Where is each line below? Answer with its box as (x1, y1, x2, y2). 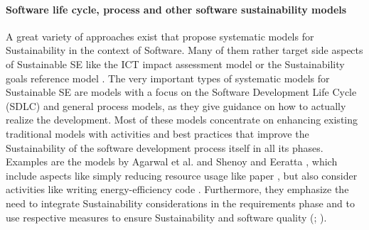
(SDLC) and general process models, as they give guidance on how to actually (6, 98, 346, 113)
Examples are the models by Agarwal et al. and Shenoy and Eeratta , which (6, 154, 338, 169)
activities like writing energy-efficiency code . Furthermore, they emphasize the (6, 182, 349, 197)
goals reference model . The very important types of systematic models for (6, 70, 330, 85)
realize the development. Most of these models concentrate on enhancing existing (6, 112, 358, 127)
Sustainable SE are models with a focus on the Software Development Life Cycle (6, 84, 357, 99)
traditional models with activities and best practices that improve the (6, 126, 309, 141)
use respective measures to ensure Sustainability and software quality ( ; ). (6, 209, 327, 224)
